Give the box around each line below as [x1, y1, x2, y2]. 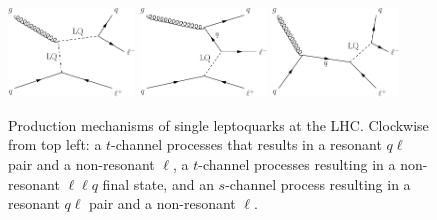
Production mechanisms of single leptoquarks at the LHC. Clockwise [8, 114, 429, 135]
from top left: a [8, 134, 102, 155]
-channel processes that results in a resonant [111, 134, 382, 155]
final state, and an [102, 173, 214, 194]
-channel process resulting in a [225, 173, 411, 194]
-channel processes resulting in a [198, 153, 396, 174]
